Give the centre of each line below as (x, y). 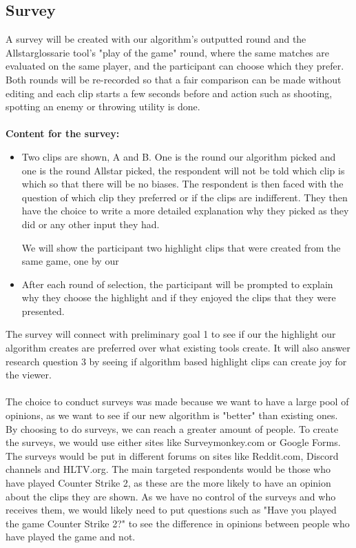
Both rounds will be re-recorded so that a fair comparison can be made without (174, 79)
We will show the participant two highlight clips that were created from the (181, 247)
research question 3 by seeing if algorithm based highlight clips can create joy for (176, 361)
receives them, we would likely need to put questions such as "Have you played (171, 510)
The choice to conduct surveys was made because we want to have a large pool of (177, 402)
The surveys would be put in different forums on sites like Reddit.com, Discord (172, 455)
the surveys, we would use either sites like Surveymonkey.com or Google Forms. (173, 442)
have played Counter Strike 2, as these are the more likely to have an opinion (168, 483)
